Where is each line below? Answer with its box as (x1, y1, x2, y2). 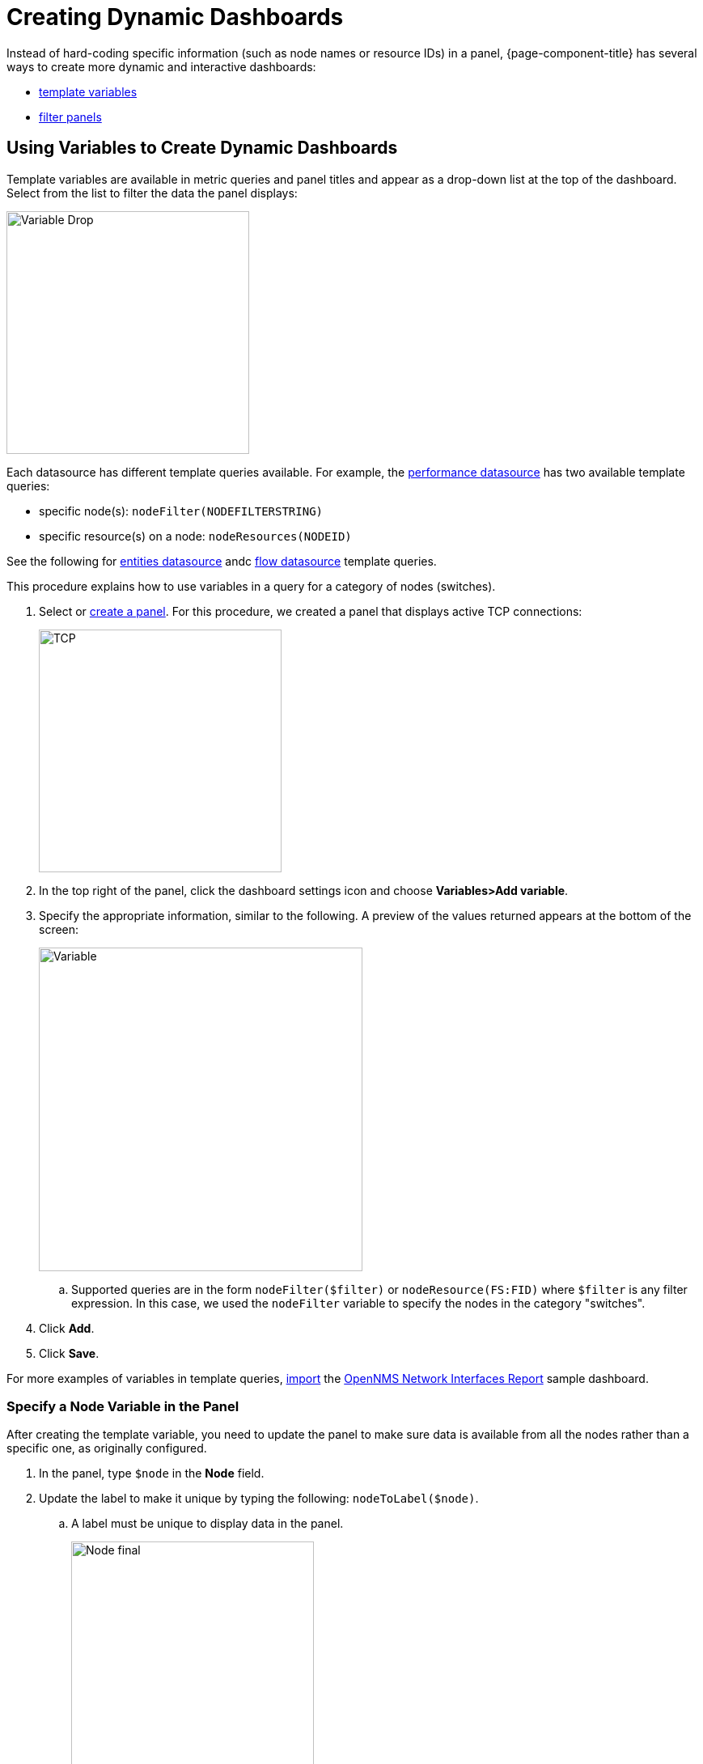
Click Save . (39, 1346, 100, 1360)
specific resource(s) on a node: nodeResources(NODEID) (39, 528, 352, 543)
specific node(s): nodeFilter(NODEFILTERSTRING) (39, 503, 324, 518)
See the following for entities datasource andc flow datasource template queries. (6, 553, 437, 568)
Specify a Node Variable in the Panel (6, 1397, 239, 1414)
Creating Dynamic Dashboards (6, 3, 344, 31)
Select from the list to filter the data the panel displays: (6, 185, 298, 200)
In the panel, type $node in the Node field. (39, 1466, 265, 1481)
